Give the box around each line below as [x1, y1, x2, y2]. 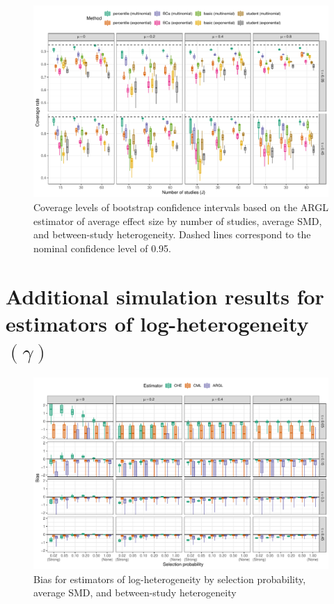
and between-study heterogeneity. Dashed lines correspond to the [33, 227, 311, 242]
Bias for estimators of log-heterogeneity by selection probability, [33, 571, 306, 586]
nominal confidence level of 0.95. [33, 240, 171, 255]
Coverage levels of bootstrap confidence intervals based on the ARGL [33, 199, 328, 214]
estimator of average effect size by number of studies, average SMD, [33, 213, 322, 228]
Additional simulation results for [6, 281, 324, 310]
